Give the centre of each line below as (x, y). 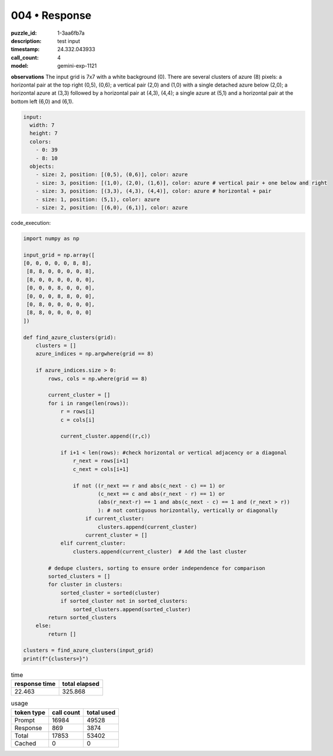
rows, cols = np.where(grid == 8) (98, 379)
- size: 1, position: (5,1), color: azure (98, 199)
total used (101, 712)
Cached (25, 743)
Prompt (25, 720)
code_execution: (31, 223)
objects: (42, 166)
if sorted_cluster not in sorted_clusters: (124, 601)
